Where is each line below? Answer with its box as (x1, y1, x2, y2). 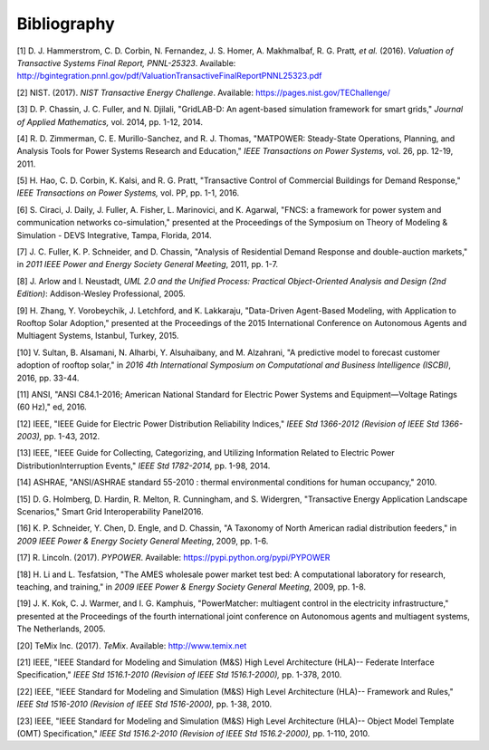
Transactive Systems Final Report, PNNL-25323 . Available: (16, 57, 236, 68)
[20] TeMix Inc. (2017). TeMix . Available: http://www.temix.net (16, 639, 247, 651)
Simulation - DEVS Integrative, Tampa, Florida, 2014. (16, 229, 212, 240)
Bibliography (16, 14, 115, 34)
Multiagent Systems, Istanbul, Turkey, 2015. (16, 331, 179, 341)
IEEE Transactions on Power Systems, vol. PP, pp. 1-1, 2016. (16, 187, 240, 198)
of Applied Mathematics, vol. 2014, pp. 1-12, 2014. (16, 116, 204, 127)
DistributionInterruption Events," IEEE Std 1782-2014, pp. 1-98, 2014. (16, 460, 271, 471)
